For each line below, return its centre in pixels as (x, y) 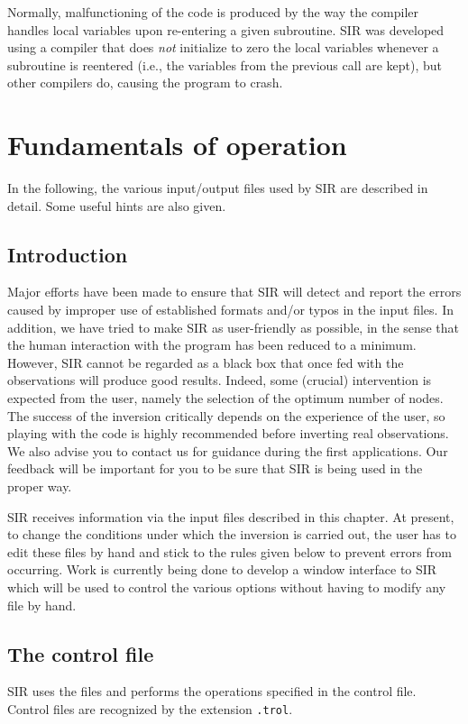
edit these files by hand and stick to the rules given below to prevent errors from (229, 551)
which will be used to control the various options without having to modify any (227, 587)
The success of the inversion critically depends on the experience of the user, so (226, 415)
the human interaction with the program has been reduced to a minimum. (212, 345)
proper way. (40, 486)
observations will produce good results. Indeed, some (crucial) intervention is (220, 380)
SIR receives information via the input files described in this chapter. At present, (231, 516)
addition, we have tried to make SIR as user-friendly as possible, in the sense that (233, 327)
